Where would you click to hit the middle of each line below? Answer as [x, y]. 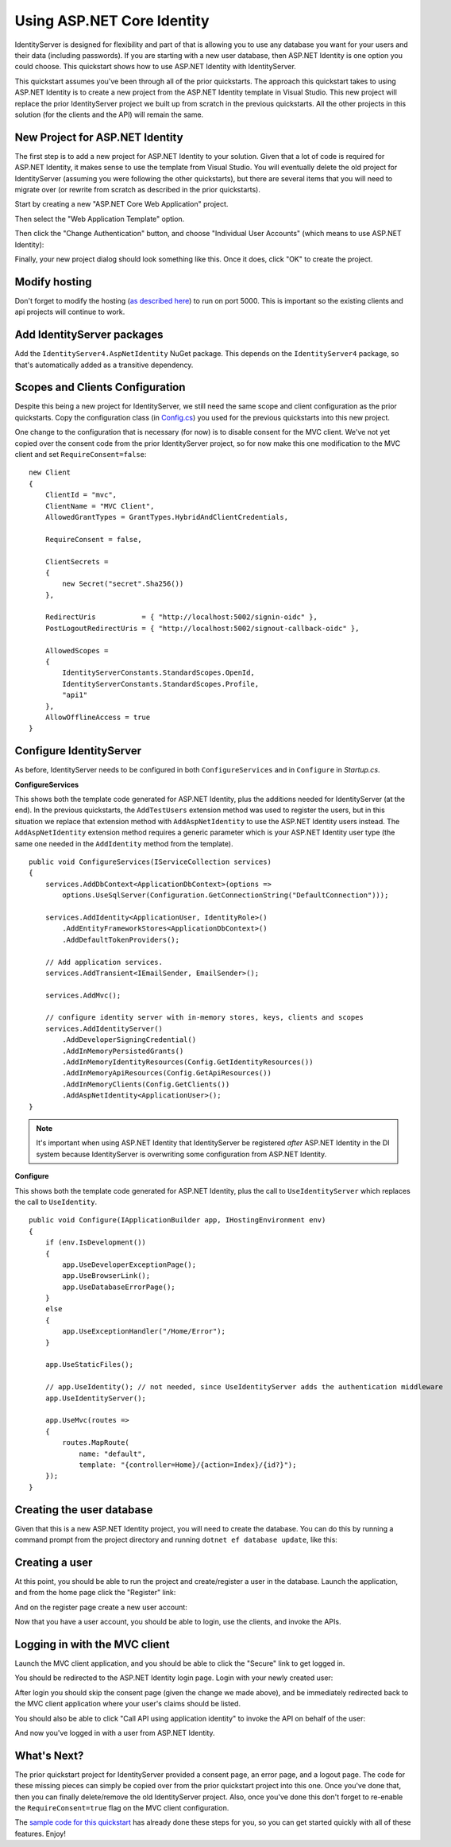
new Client [50, 472]
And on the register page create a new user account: [101, 1607]
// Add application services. [104, 962]
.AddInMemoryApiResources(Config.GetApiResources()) [167, 1073]
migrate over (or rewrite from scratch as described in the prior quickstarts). [138, 189]
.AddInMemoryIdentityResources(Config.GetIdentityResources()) [188, 1062]
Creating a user [54, 1562]
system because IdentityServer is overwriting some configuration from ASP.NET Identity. [181, 1154]
